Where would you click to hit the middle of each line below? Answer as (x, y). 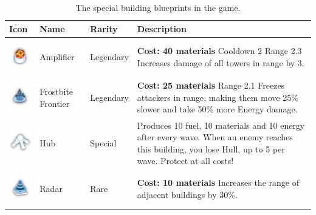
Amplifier (57, 57)
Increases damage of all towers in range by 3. (221, 63)
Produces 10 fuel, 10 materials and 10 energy (221, 125)
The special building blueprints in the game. (158, 7)
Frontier (55, 103)
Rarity (104, 28)
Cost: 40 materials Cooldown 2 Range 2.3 (219, 51)
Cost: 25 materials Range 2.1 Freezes (211, 85)
